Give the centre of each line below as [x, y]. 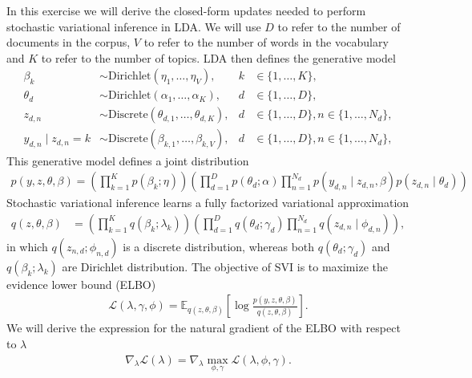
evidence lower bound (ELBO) [81, 284]
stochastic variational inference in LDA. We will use [134, 26]
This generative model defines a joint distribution [128, 160]
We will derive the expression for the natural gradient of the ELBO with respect [204, 328]
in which [27, 246]
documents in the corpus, [69, 42]
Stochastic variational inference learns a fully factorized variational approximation [208, 203]
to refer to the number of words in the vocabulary [266, 42]
